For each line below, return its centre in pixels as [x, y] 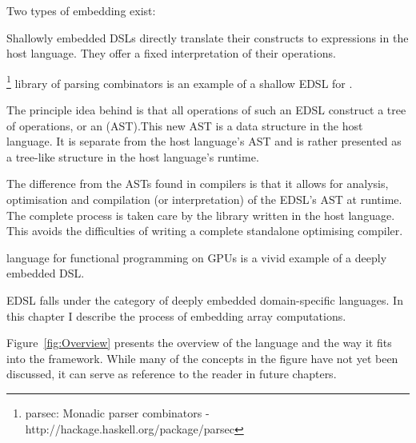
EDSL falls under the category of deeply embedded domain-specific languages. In [205, 299]
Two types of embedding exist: [81, 10]
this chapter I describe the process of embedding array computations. [176, 315]
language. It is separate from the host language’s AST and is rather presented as [204, 141]
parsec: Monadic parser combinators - [117, 412]
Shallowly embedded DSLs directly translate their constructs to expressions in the [208, 37]
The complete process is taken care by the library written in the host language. [201, 215]
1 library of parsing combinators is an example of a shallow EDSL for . [180, 82]
